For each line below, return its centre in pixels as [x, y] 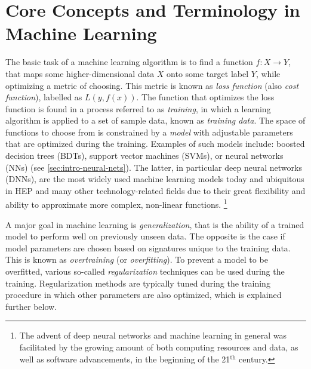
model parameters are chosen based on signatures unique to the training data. [148, 247]
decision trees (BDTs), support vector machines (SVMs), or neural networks [144, 156]
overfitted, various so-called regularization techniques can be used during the [145, 271]
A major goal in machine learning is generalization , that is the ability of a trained [155, 224]
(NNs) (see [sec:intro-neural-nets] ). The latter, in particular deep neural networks [154, 167]
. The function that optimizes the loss [205, 97]
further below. [31, 306]
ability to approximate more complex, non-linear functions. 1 [116, 204]
